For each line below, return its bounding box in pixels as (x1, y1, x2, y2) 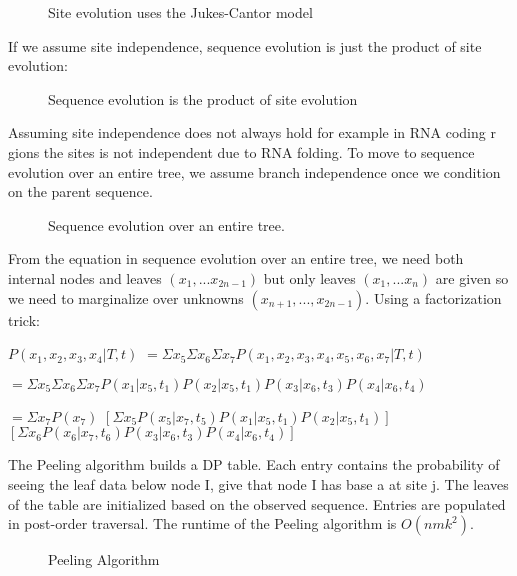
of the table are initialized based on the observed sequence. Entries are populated (8, 493, 506, 514)
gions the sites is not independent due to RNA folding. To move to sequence (8, 141, 475, 162)
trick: (8, 309, 40, 330)
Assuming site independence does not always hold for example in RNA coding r (8, 122, 496, 143)
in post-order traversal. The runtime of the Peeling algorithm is (8, 513, 397, 534)
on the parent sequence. (8, 181, 153, 202)
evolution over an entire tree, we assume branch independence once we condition (8, 161, 501, 182)
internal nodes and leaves (8, 267, 162, 288)
